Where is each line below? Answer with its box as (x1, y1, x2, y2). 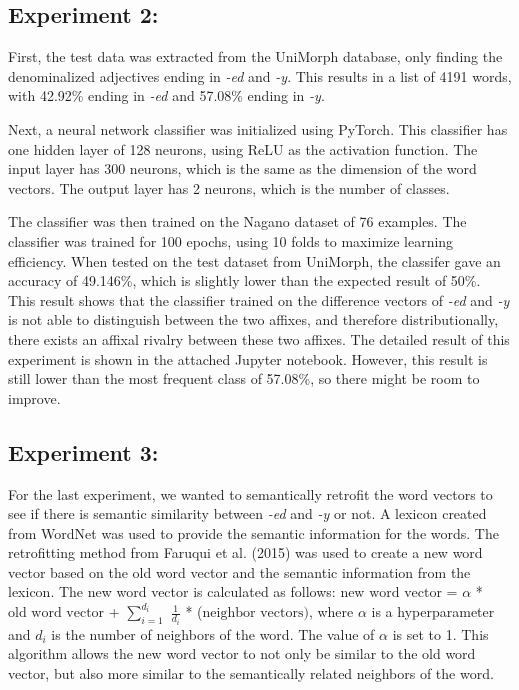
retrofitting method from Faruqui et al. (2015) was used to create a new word (8, 542, 483, 563)
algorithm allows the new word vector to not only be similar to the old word (8, 643, 476, 664)
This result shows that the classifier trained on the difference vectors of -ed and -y (8, 289, 510, 310)
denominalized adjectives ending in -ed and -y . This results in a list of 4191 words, (8, 65, 512, 86)
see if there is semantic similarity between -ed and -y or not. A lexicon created (8, 503, 487, 524)
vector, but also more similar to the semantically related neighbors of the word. (8, 662, 494, 683)
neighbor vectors (202, 606, 304, 621)
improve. (8, 387, 61, 408)
